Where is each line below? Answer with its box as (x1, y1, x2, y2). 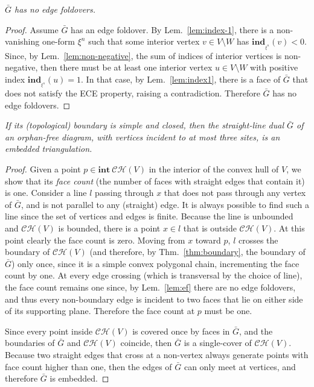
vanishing (5, 35, 40, 48)
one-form (42, 35, 75, 48)
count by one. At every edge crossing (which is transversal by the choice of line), (5, 269, 303, 282)
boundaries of (5, 336, 55, 349)
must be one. (204, 304, 252, 317)
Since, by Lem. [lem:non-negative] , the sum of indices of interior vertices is (5, 49, 282, 61)
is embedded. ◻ (50, 372, 109, 385)
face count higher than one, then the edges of (5, 360, 172, 373)
